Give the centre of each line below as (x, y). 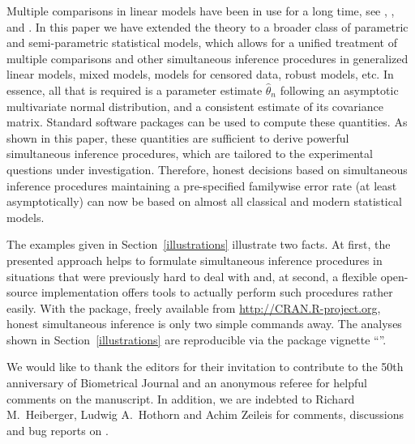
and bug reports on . (58, 430)
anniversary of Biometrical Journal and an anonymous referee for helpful (187, 383)
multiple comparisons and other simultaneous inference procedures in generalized (207, 58)
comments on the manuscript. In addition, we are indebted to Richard (181, 398)
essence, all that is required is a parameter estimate (135, 90)
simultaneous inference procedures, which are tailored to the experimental (190, 154)
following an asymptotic (339, 90)
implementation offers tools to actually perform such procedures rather (217, 292)
